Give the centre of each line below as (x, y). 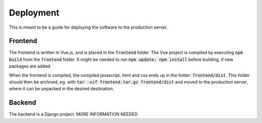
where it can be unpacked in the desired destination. (61, 89)
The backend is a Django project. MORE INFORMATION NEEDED (73, 114)
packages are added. (30, 66)
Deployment (34, 13)
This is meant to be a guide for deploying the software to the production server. (88, 27)
